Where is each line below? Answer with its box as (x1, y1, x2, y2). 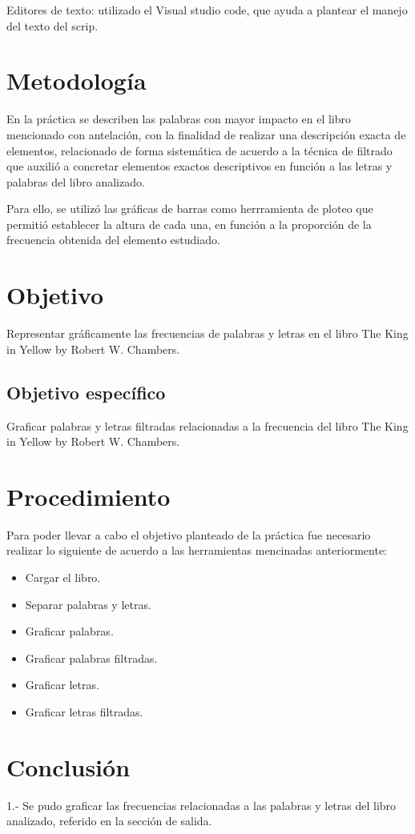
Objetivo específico (6, 379, 166, 404)
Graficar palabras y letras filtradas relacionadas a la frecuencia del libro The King (6, 417, 409, 434)
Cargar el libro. (25, 569, 101, 586)
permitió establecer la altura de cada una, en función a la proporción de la (6, 215, 372, 232)
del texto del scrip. (6, 17, 99, 34)
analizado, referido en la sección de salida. (6, 812, 212, 829)
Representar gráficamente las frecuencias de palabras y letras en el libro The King (6, 325, 409, 342)
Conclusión (6, 750, 131, 783)
